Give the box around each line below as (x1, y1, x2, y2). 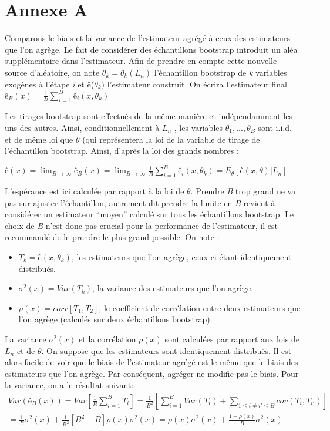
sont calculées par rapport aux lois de (164, 333, 299, 345)
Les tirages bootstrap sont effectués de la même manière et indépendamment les (5, 110, 292, 122)
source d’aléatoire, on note (5, 66, 100, 78)
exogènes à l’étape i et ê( (5, 78, 95, 90)
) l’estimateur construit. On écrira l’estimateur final (101, 78, 287, 90)
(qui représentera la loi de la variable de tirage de (82, 133, 260, 145)
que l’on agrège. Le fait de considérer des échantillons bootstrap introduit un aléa (5, 43, 298, 55)
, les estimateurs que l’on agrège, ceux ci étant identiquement (71, 251, 292, 263)
